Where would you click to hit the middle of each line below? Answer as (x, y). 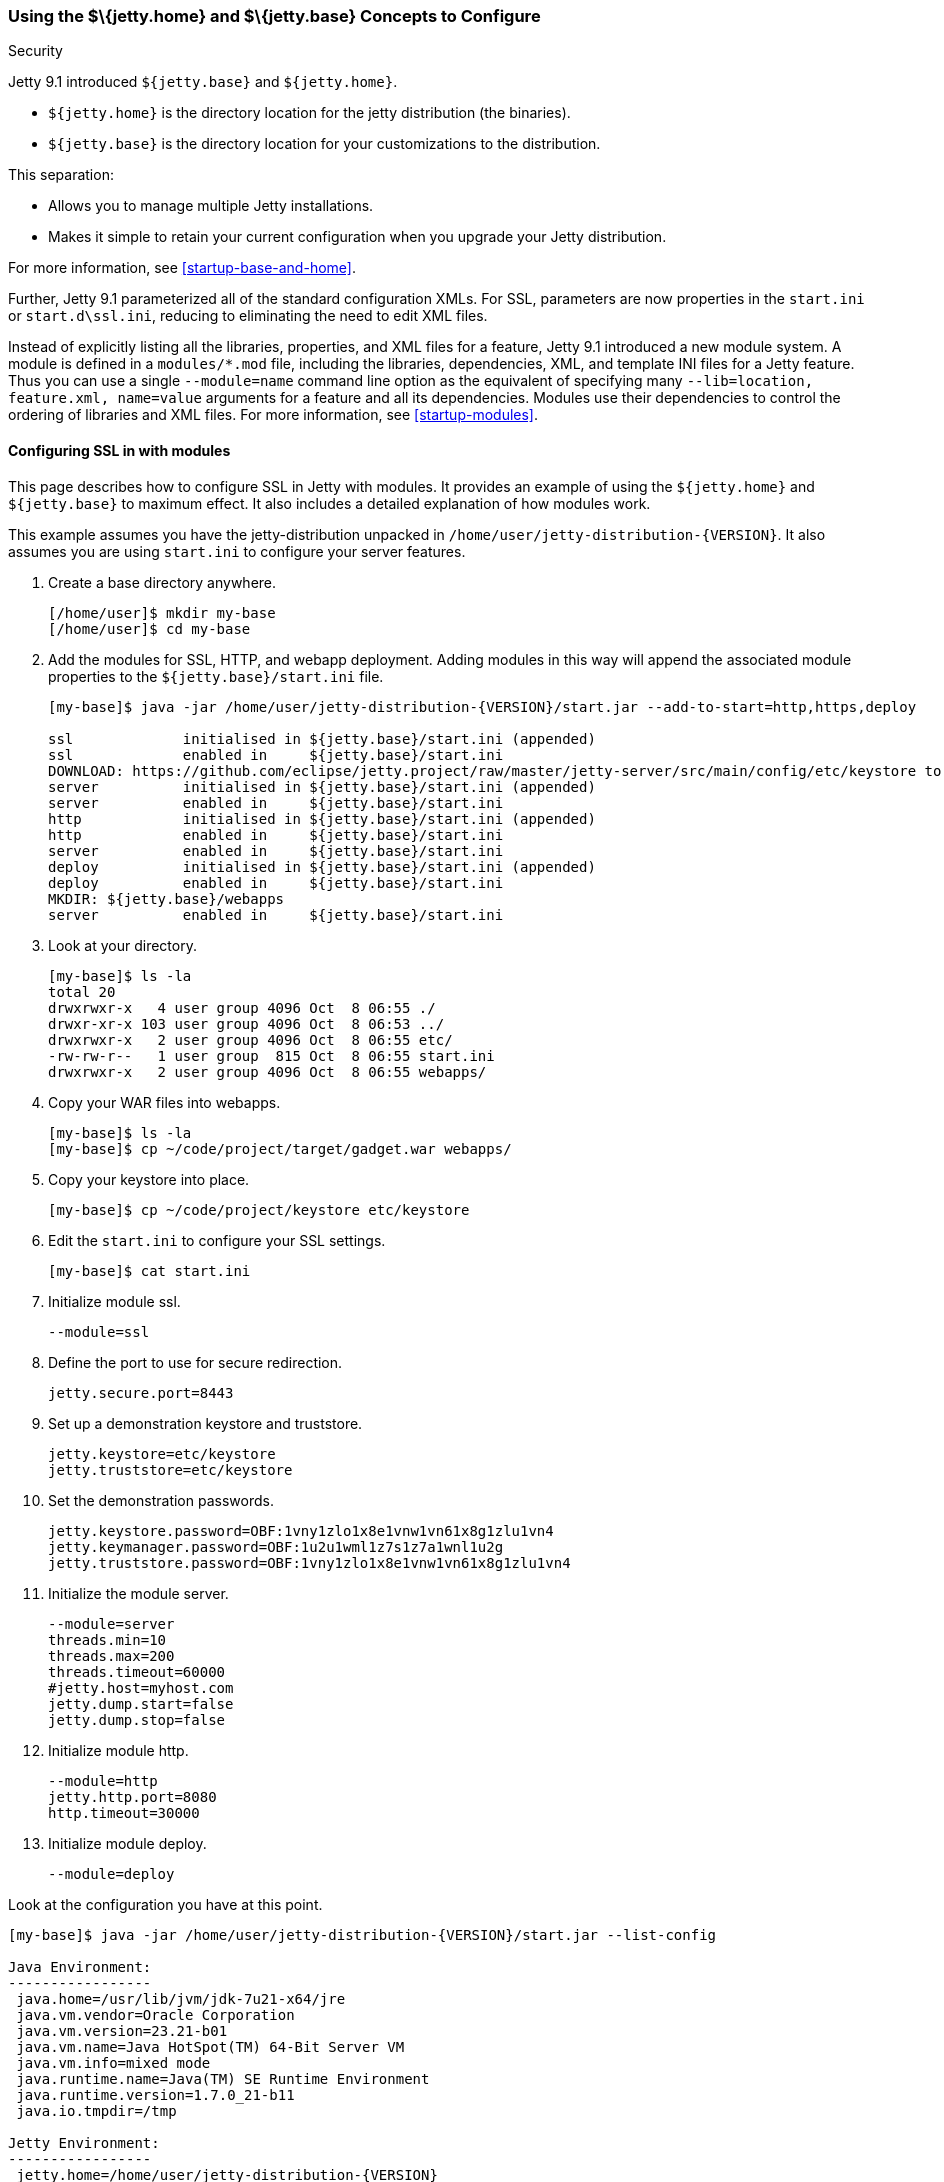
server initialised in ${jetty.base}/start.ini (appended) (322, 786)
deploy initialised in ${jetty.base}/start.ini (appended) (322, 866)
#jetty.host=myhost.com (141, 1687)
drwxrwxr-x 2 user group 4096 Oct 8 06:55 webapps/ (267, 1071)
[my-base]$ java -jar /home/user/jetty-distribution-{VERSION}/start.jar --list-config (362, 1934)
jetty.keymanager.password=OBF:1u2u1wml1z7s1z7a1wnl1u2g (276, 1546)
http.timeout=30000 (124, 1812)
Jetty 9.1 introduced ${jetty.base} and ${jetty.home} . (203, 82)
